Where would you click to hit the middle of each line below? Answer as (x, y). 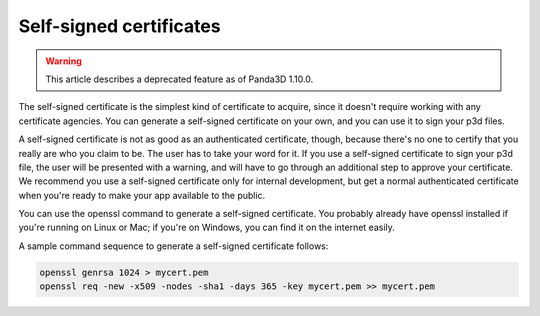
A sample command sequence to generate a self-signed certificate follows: (173, 246)
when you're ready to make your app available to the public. (142, 195)
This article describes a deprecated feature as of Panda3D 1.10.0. (179, 79)
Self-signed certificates (119, 26)
